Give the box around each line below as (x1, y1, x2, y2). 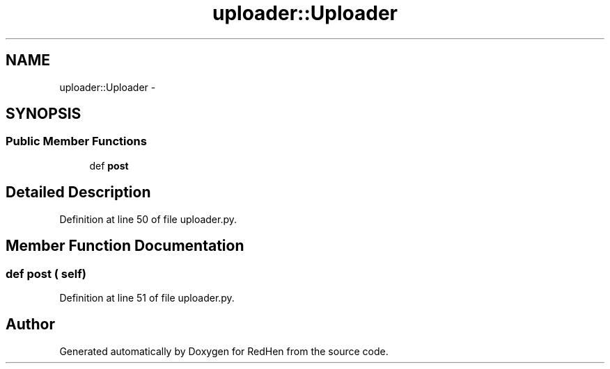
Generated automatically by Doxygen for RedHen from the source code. (59, 345, 389, 357)
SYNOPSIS (6, 105, 81, 123)
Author (6, 315, 55, 334)
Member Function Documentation (6, 237, 244, 255)
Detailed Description (6, 183, 151, 202)
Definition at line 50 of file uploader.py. (59, 213, 237, 225)
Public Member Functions (6, 134, 147, 149)
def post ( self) (6, 266, 86, 281)
